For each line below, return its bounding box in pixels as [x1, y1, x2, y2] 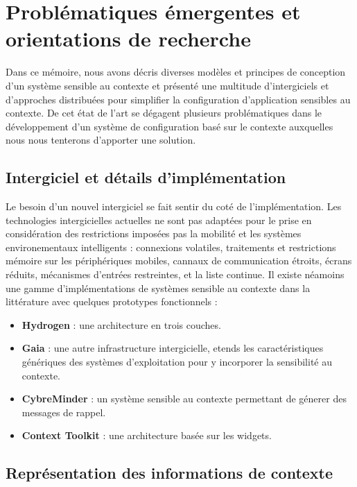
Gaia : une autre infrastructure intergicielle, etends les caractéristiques [21, 341, 324, 355]
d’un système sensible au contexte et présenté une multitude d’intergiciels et [6, 78, 329, 92]
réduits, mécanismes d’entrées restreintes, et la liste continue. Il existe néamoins [6, 267, 345, 282]
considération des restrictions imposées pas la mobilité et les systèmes [6, 226, 302, 241]
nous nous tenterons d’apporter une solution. [6, 133, 196, 147]
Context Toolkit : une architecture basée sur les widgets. [21, 428, 272, 443]
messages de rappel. [21, 404, 106, 419]
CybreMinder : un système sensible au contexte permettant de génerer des [21, 391, 347, 406]
